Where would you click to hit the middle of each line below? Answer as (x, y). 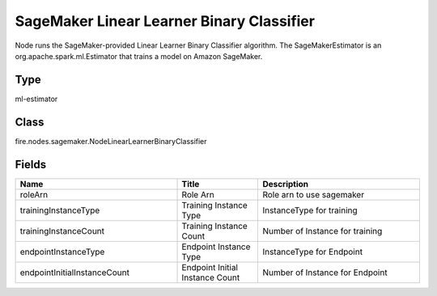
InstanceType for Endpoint (313, 252)
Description (286, 184)
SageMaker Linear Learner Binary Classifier (165, 21)
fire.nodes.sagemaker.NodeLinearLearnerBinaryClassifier (111, 141)
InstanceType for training (310, 210)
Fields (31, 165)
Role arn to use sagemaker (313, 194)
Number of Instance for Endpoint (325, 273)
